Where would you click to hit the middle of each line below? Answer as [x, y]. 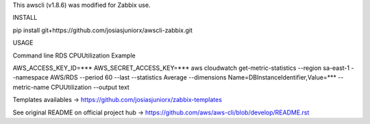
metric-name [31, 87]
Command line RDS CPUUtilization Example [74, 55]
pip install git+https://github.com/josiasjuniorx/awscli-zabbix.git [103, 30]
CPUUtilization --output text [90, 87]
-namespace [31, 77]
